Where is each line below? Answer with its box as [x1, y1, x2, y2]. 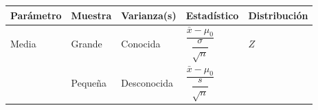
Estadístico [185, 8, 239, 22]
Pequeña [71, 76, 107, 90]
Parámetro [10, 8, 62, 22]
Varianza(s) [121, 8, 177, 22]
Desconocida [121, 76, 173, 90]
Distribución [248, 8, 308, 22]
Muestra [71, 8, 112, 22]
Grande [71, 36, 102, 51]
